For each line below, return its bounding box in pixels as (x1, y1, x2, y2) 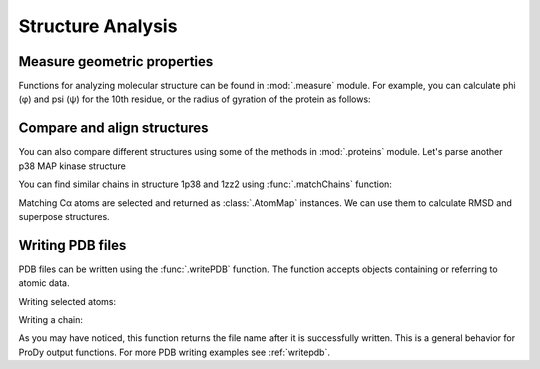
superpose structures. (18, 210, 110, 222)
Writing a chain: (18, 314, 84, 325)
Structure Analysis (18, 15, 178, 37)
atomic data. (18, 277, 70, 289)
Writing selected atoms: (18, 295, 117, 307)
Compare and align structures (18, 120, 209, 137)
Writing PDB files (18, 236, 127, 254)
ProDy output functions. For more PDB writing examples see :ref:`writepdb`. (18, 346, 330, 358)
